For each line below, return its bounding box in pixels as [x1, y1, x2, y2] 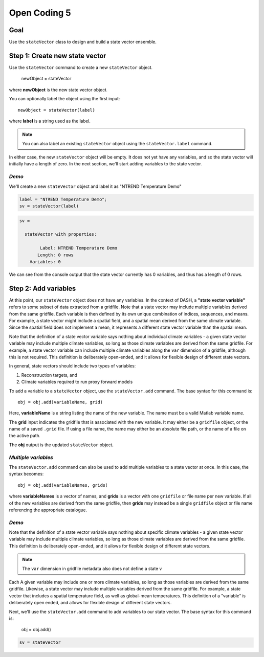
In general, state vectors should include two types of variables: [9, 363, 136, 369]
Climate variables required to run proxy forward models [21, 379, 133, 385]
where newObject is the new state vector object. [9, 87, 108, 92]
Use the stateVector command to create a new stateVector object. [9, 64, 153, 70]
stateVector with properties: [24, 231, 97, 237]
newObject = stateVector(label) [18, 107, 95, 113]
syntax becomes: [9, 471, 44, 477]
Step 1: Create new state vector [9, 51, 107, 60]
